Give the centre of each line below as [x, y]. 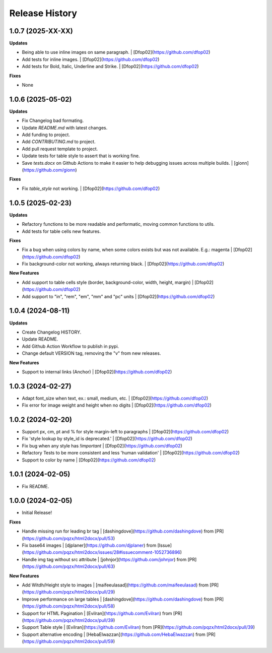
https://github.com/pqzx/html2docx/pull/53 [68, 538]
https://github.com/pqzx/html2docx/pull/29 [68, 592]
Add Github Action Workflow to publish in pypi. [71, 346]
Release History [43, 13]
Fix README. [36, 486]
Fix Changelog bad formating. [53, 120]
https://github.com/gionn [49, 170]
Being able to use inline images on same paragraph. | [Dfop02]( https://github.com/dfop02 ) [116, 52]
